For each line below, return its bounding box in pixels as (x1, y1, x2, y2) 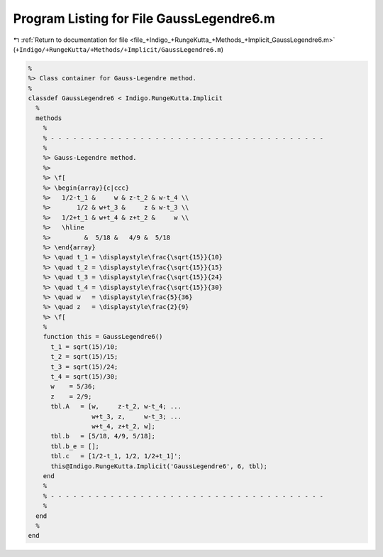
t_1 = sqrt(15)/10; (50, 342, 118, 351)
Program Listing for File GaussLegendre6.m (13, 11, 276, 26)
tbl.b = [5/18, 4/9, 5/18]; (50, 432, 156, 440)
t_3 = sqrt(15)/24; (50, 362, 118, 371)
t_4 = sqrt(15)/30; (50, 373, 118, 381)
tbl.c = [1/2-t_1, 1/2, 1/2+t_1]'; (50, 452, 182, 460)
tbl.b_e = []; (50, 442, 99, 450)
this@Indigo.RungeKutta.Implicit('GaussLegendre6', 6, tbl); (50, 462, 268, 470)
